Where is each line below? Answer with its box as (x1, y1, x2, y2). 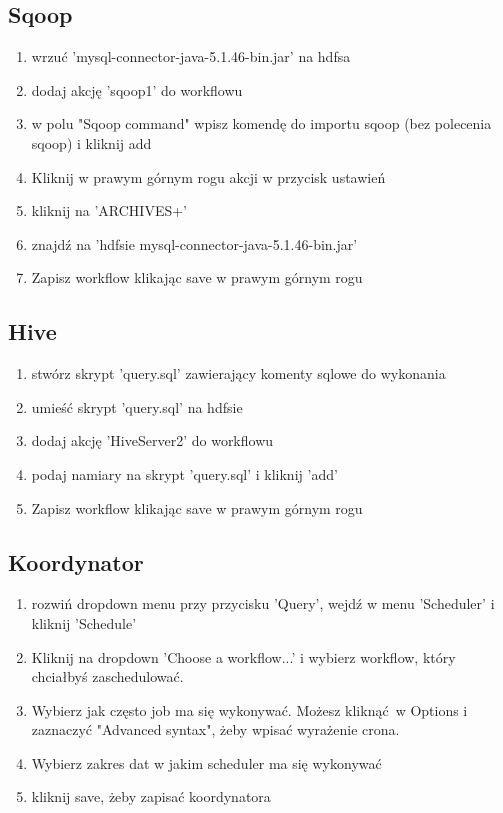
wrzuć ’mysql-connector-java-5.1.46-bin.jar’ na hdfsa (31, 46, 351, 67)
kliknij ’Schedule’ (31, 612, 137, 633)
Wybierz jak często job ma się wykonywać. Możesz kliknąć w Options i (31, 699, 468, 720)
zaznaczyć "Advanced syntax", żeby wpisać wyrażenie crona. (31, 719, 400, 740)
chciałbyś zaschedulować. (31, 666, 184, 687)
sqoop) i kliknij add (31, 132, 152, 153)
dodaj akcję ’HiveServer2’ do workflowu (31, 430, 274, 451)
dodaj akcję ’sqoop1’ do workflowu (31, 79, 243, 100)
